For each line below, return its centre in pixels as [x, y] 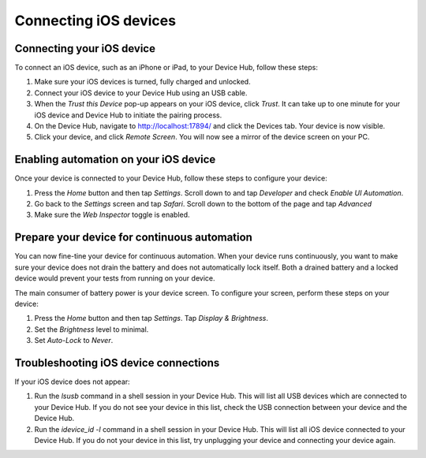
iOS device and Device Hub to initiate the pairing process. [128, 115]
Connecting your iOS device [85, 48]
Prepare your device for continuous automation [133, 238]
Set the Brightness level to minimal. [92, 329]
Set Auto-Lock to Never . [74, 341]
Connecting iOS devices [95, 20]
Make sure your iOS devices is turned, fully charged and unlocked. [143, 82]
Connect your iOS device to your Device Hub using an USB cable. [141, 93]
